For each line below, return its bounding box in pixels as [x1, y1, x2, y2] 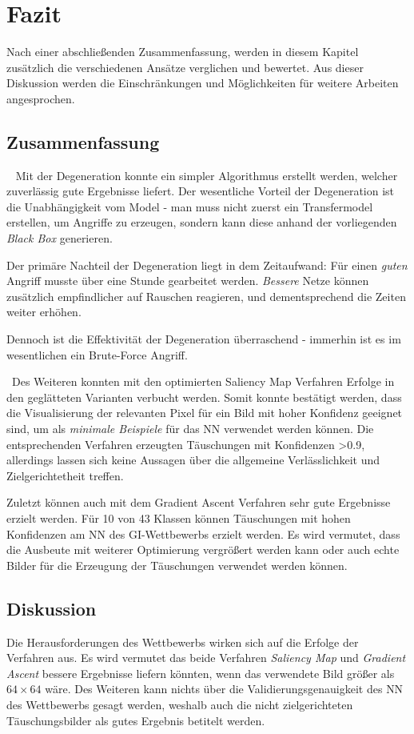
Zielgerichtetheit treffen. [6, 467, 124, 483]
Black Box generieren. [6, 230, 113, 247]
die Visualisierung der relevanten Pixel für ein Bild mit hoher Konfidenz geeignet [6, 404, 403, 421]
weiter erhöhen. [6, 303, 82, 320]
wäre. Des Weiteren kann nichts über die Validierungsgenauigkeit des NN [45, 680, 404, 697]
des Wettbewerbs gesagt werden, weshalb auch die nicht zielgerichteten [6, 696, 353, 712]
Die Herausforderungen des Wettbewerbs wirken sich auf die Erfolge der [6, 633, 359, 650]
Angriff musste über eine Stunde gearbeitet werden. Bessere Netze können [6, 272, 369, 289]
